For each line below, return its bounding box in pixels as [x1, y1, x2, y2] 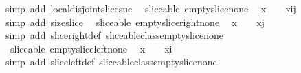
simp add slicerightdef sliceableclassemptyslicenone [5, 28, 224, 42]
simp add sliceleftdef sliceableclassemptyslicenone [5, 55, 217, 69]
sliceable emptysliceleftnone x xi [10, 41, 172, 55]
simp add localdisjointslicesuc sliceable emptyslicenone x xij [5, 1, 296, 15]
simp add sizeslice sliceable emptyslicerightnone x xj [5, 14, 265, 29]
